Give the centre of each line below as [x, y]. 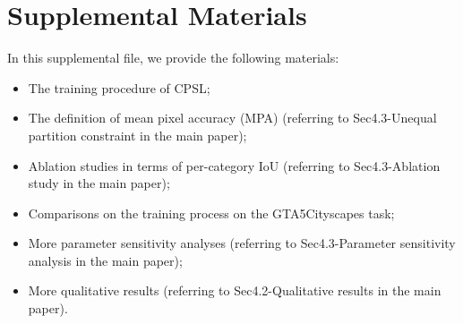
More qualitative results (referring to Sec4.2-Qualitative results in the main [235, 290]
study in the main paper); [99, 183]
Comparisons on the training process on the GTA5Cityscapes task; [211, 213]
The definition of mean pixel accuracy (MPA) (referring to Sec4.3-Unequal [232, 118]
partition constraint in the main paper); [137, 135]
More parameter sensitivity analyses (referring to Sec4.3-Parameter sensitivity [242, 243]
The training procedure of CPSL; [119, 87]
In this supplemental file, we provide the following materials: [173, 58]
